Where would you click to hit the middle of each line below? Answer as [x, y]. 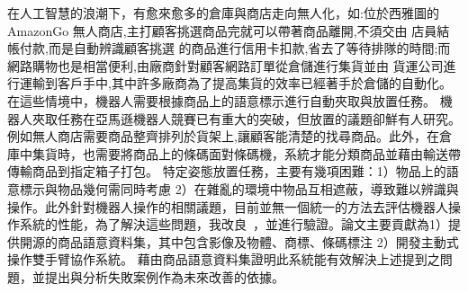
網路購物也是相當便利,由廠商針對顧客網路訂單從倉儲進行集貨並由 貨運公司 [225, 65]
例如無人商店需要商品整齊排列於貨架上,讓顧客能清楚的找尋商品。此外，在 [223, 136]
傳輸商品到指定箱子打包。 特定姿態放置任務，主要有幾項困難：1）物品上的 [227, 171]
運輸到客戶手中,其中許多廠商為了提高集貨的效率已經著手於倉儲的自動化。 [235, 83]
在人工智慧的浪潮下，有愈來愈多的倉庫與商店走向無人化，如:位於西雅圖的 [223, 13]
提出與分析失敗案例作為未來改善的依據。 [164, 276]
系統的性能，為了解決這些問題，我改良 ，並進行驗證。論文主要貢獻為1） [234, 224]
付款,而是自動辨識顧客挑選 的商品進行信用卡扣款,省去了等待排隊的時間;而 [235, 48]
